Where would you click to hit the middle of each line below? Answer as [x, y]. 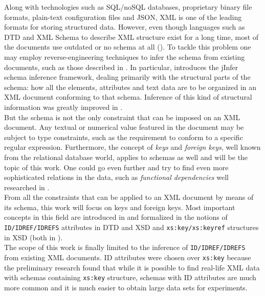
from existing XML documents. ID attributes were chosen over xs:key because [128, 257]
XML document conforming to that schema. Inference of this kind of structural [128, 97]
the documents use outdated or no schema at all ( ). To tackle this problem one [128, 47]
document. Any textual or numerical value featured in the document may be [124, 127]
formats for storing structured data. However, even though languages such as [125, 27]
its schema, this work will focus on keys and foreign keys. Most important [120, 207]
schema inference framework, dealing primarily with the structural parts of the [127, 77]
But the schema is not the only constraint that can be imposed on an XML [122, 117]
